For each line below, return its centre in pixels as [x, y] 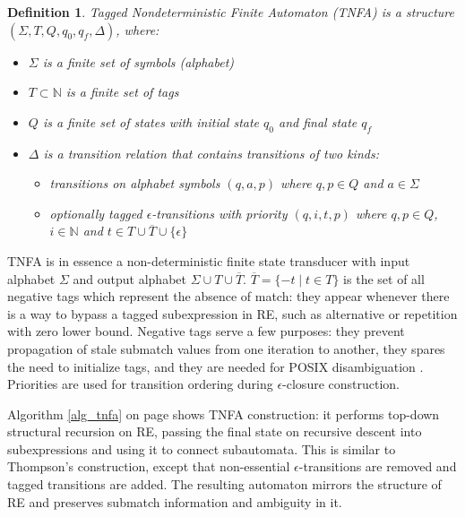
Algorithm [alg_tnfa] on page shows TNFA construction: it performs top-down [224, 414]
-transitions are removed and [378, 466]
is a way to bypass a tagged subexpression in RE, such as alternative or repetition [232, 313]
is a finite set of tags [122, 92]
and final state [318, 121]
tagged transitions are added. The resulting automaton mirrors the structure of [224, 484]
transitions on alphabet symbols [135, 183]
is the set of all [384, 278]
